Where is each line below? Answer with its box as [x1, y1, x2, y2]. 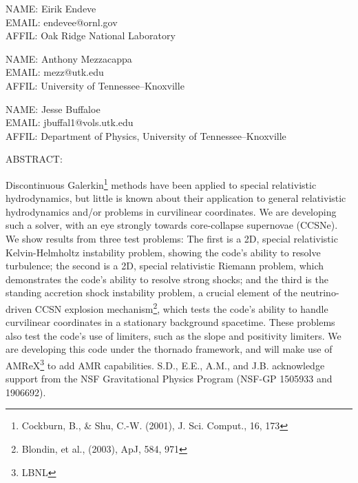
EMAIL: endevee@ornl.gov [6, 14, 118, 29]
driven [6, 301, 32, 316]
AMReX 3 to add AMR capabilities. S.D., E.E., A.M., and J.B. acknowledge [6, 356, 325, 372]
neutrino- [300, 285, 339, 300]
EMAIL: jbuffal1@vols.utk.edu [6, 115, 134, 130]
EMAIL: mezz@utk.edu [6, 65, 104, 79]
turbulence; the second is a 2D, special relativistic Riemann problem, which [6, 258, 324, 273]
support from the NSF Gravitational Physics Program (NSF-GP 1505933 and [6, 371, 333, 386]
